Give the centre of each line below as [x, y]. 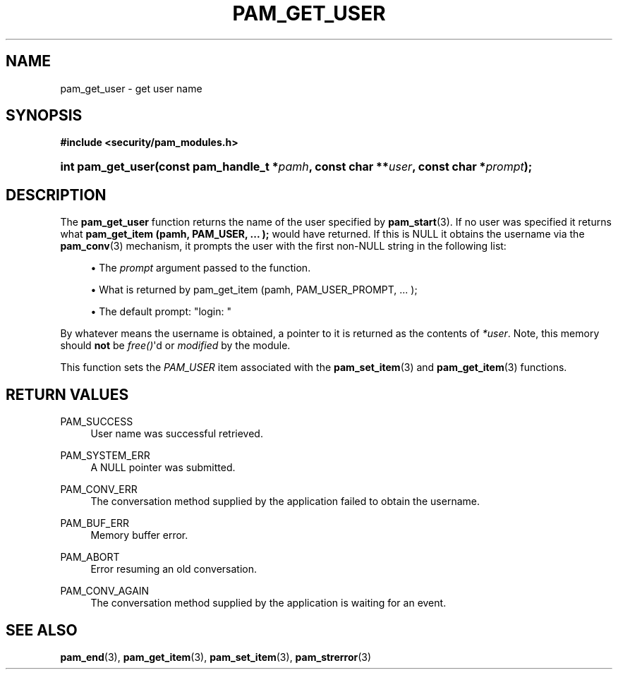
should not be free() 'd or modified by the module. [175, 346]
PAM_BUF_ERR [95, 523]
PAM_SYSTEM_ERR [105, 456]
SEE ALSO [42, 630]
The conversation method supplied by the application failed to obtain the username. [285, 501]
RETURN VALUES [67, 394]
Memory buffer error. [139, 535]
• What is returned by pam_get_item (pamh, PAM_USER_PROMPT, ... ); [254, 290]
